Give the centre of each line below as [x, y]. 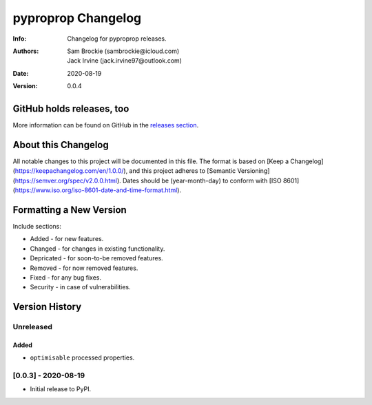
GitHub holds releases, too [71, 108]
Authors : [26, 51]
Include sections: [37, 226]
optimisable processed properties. [82, 357]
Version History [47, 307]
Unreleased [33, 327]
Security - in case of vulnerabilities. [80, 287]
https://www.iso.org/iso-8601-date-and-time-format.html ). [98, 190]
